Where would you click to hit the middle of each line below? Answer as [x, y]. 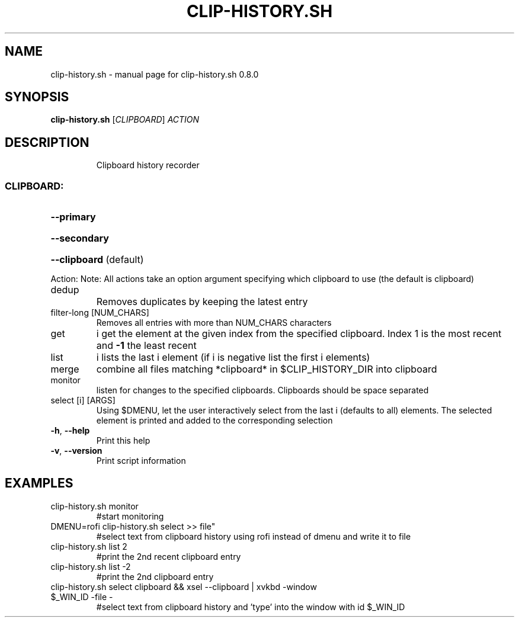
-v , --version [76, 451]
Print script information [141, 461]
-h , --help [70, 431]
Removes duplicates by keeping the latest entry [202, 302]
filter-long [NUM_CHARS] [100, 313]
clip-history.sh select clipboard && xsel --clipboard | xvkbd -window [184, 586]
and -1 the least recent [146, 346]
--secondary [80, 238]
